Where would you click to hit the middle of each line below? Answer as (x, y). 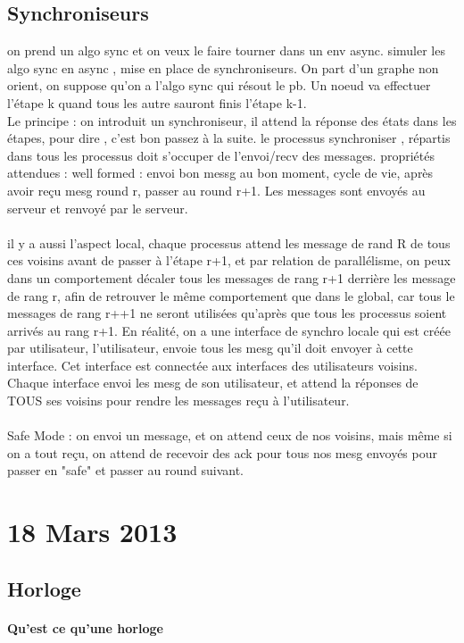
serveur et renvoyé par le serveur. (98, 208)
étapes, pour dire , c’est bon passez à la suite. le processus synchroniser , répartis (229, 138)
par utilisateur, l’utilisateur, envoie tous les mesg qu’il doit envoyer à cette (210, 348)
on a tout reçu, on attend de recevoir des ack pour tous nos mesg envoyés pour (222, 452)
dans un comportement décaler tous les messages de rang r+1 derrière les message (232, 277)
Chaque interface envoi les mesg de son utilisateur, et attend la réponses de (213, 383)
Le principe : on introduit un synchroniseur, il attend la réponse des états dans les (232, 120)
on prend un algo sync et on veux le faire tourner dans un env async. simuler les (226, 50)
